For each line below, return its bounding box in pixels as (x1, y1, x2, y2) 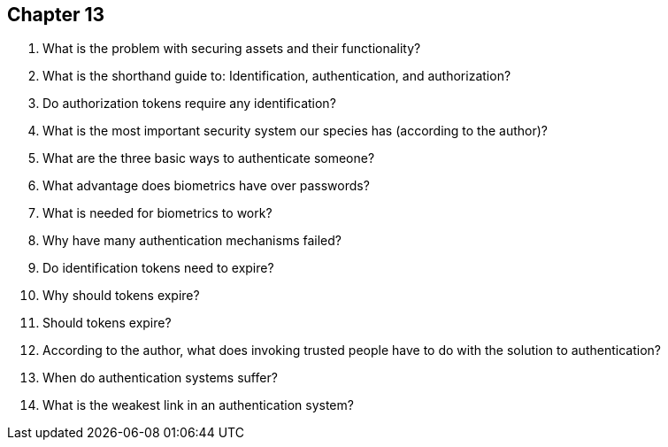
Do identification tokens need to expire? (42, 260, 274, 276)
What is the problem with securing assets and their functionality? (42, 41, 421, 57)
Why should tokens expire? (42, 288, 200, 304)
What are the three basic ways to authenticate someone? (42, 150, 375, 166)
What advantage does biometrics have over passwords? (42, 178, 370, 194)
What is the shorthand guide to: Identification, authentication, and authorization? (42, 68, 511, 84)
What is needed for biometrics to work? (42, 205, 273, 221)
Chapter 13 (7, 4, 105, 26)
